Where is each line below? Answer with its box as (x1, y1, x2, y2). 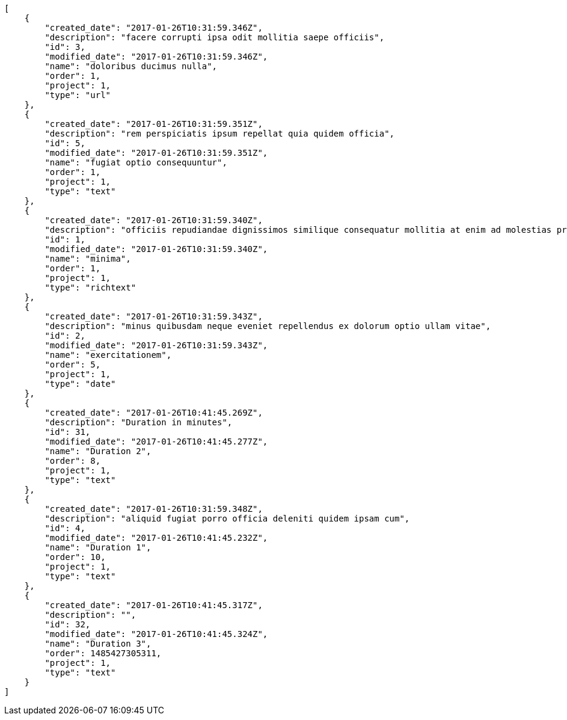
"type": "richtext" (44, 283, 136, 292)
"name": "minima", (44, 254, 131, 263)
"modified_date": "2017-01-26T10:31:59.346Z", (44, 52, 268, 61)
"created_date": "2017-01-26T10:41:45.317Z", (44, 600, 263, 610)
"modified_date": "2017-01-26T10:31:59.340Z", (44, 244, 268, 254)
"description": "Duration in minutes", (44, 417, 233, 427)
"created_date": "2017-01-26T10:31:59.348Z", (44, 504, 263, 514)
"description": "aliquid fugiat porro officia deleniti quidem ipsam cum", (44, 514, 410, 523)
